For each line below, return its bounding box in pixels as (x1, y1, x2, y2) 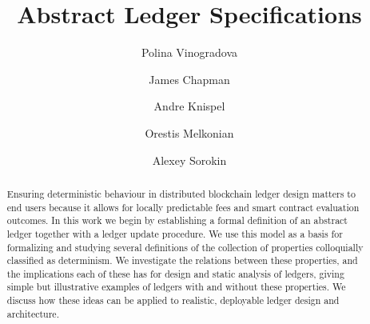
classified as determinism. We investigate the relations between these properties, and (6, 254, 358, 267)
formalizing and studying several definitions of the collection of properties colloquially (6, 240, 364, 254)
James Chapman (149, 70, 230, 87)
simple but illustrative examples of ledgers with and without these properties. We (6, 280, 346, 294)
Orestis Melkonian (145, 124, 234, 141)
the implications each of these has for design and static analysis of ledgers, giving (6, 266, 344, 280)
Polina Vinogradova (141, 44, 238, 61)
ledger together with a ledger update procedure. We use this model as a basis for (6, 226, 343, 240)
